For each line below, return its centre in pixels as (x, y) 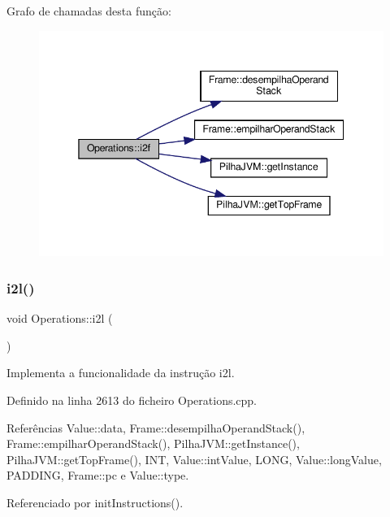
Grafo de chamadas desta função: (89, 11)
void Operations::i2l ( (60, 318)
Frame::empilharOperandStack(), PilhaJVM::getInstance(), (153, 443)
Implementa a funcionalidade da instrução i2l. (121, 373)
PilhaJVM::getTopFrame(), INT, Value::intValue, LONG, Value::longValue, (194, 459)
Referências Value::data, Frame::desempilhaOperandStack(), (156, 427)
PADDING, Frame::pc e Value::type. (98, 475)
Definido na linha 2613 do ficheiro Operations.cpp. (132, 400)
